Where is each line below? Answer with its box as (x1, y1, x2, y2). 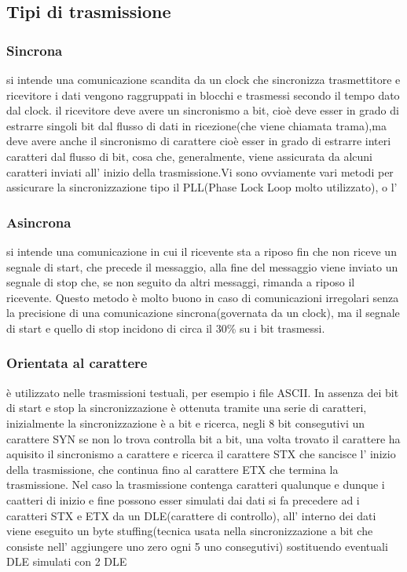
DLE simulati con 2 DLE (6, 553, 127, 570)
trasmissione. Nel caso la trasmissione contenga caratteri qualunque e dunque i (6, 476, 385, 493)
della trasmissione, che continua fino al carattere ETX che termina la (6, 461, 339, 477)
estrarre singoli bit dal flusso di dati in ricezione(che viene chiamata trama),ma (6, 117, 387, 133)
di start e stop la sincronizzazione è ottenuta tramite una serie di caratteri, (6, 399, 367, 416)
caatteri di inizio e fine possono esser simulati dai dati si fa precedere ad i (6, 491, 360, 508)
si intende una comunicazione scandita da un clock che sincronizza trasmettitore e (6, 71, 401, 87)
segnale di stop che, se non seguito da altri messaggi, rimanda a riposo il (6, 274, 355, 290)
